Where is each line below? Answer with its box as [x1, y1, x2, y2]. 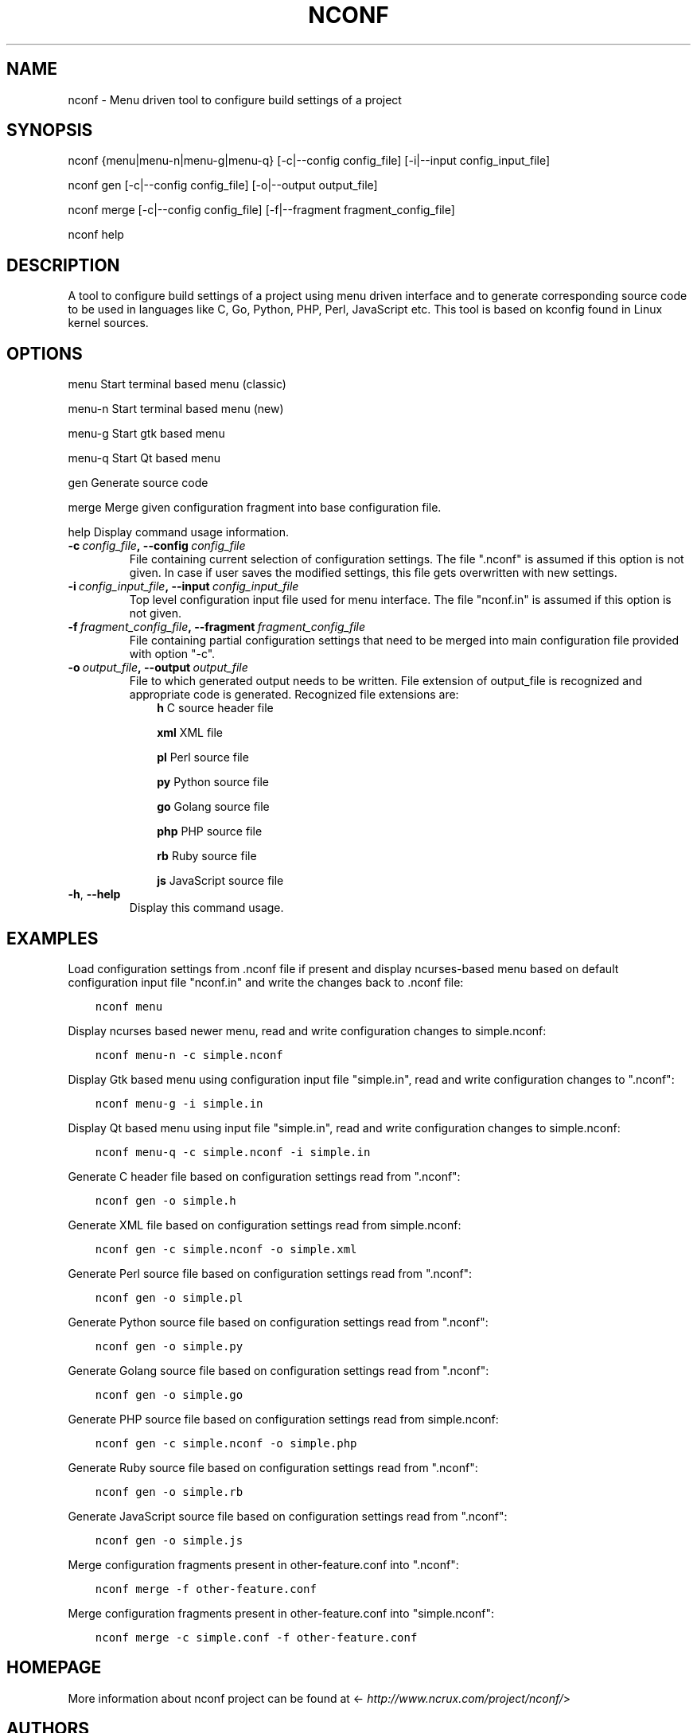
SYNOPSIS [6, 120, 93, 141]
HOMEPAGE [6, 1657, 102, 1678]
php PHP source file [157, 824, 263, 839]
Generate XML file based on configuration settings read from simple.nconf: [68, 1217, 461, 1232]
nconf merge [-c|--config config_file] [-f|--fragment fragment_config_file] [68, 203, 455, 217]
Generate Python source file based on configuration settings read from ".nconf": [68, 1314, 489, 1329]
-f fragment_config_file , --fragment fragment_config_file [68, 620, 365, 634]
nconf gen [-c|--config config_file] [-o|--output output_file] [68, 178, 378, 193]
